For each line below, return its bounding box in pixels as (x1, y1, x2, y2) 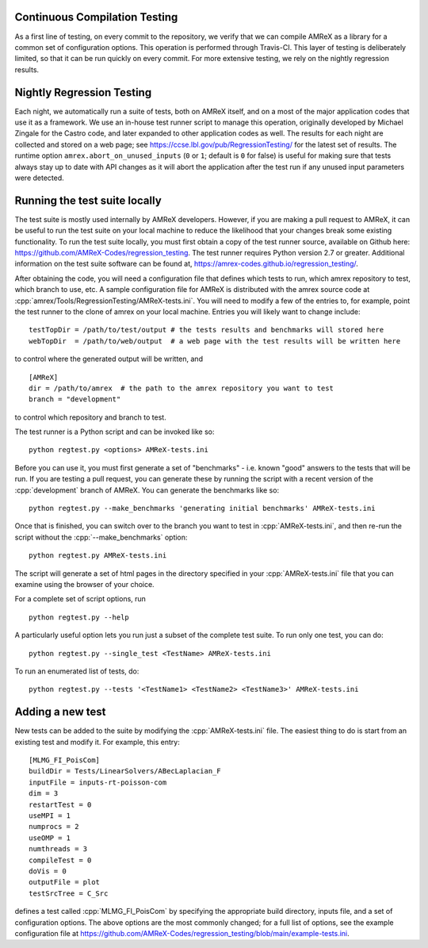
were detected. (14, 173, 65, 182)
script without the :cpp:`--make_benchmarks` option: (14, 532, 188, 542)
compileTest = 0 (29, 855, 92, 865)
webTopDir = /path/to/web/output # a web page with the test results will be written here (29, 336, 401, 345)
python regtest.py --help (29, 612, 130, 622)
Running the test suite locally (14, 194, 162, 207)
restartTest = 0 (29, 800, 92, 809)
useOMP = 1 (29, 833, 71, 842)
